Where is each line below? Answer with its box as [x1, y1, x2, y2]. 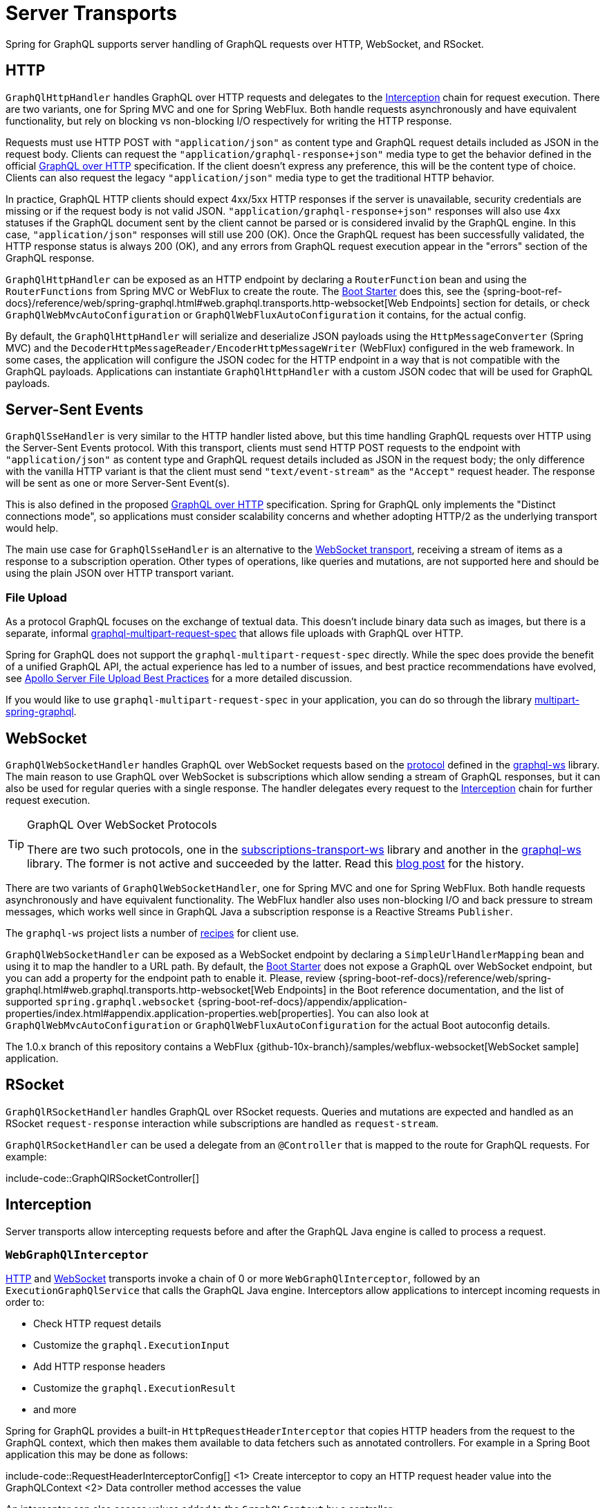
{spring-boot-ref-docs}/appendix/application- [198, 996, 407, 1008]
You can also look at [337, 1007, 429, 1020]
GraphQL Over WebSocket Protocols [27, 818, 217, 832]
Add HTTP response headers [33, 1361, 166, 1373]
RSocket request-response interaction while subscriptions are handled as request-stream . [6, 1117, 439, 1129]
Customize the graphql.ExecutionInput [33, 1339, 230, 1352]
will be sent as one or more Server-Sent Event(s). [6, 477, 230, 490]
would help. [6, 522, 59, 535]
